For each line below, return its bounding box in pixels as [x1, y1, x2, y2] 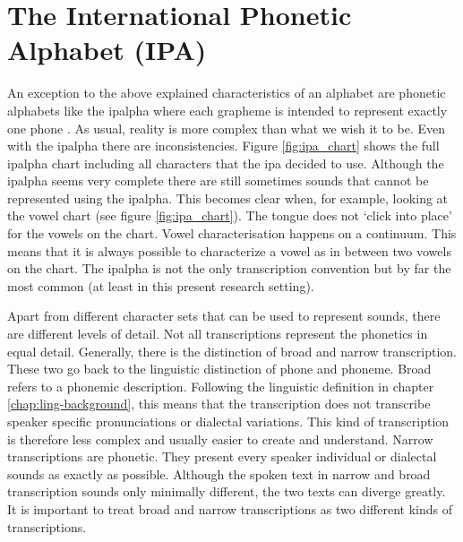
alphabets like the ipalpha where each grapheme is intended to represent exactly [7, 100, 448, 119]
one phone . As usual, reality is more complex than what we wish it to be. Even [7, 118, 446, 137]
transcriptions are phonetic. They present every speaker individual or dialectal [7, 447, 437, 466]
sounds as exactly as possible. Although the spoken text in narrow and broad [7, 464, 431, 483]
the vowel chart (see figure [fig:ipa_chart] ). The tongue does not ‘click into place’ [7, 206, 452, 225]
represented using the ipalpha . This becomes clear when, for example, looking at [7, 188, 449, 207]
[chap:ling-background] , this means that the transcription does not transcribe [7, 394, 431, 413]
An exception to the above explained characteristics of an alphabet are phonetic [7, 83, 446, 102]
